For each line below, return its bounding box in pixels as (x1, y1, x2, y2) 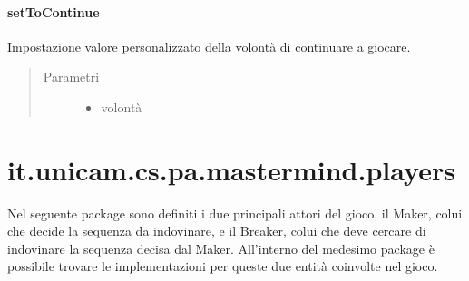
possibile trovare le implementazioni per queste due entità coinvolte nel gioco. (7, 257, 438, 276)
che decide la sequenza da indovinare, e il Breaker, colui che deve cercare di (7, 221, 426, 240)
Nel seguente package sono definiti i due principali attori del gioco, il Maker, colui (7, 203, 463, 222)
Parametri (43, 67, 100, 86)
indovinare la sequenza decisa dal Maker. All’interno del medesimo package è (7, 238, 435, 257)
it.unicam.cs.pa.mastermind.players (7, 150, 455, 188)
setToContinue (7, 2, 100, 21)
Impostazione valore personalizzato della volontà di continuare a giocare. (7, 36, 411, 55)
